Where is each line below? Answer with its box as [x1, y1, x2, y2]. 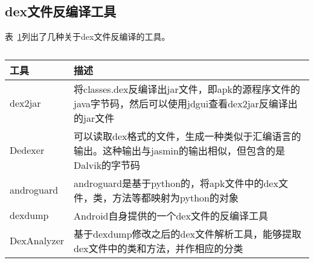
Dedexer [10, 143, 45, 157]
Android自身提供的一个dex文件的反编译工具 [74, 208, 268, 223]
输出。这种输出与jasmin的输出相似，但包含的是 [74, 143, 285, 157]
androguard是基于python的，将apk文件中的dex [74, 176, 278, 190]
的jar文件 [74, 110, 115, 125]
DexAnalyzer [10, 233, 65, 248]
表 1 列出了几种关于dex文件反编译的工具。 [5, 30, 170, 43]
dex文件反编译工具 [5, 2, 117, 21]
